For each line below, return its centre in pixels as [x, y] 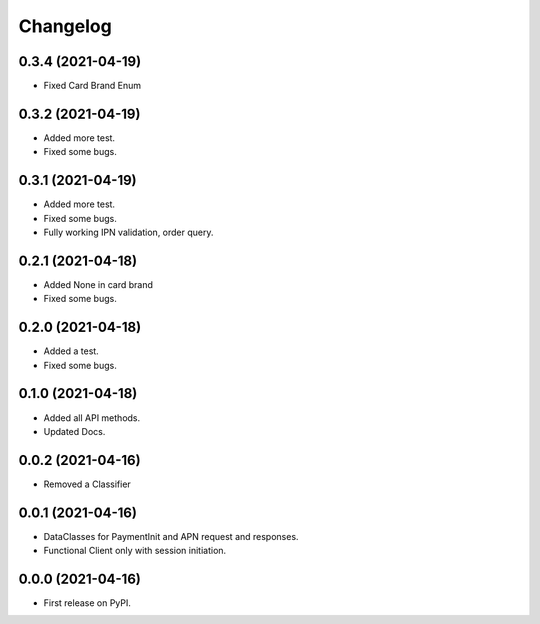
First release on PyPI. [87, 603]
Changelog [65, 26]
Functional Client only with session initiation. [135, 551]
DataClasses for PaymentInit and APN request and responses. [171, 536]
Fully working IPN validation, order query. [128, 232]
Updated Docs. [74, 431]
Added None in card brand [98, 284]
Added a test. [71, 351]
